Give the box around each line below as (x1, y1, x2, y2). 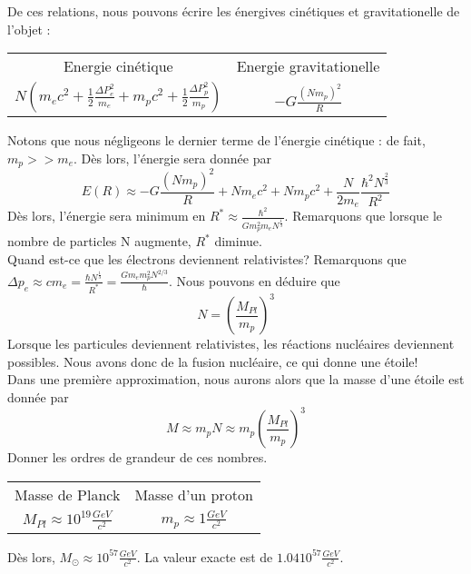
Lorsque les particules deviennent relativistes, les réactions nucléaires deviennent (7, 334, 455, 353)
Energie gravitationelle (236, 55, 380, 77)
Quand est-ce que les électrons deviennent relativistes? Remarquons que (7, 249, 407, 268)
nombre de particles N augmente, (7, 232, 191, 251)
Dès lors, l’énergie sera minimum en (7, 206, 206, 225)
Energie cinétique (63, 55, 173, 77)
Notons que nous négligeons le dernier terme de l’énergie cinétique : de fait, (7, 131, 426, 150)
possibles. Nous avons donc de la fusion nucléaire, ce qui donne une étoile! (7, 351, 418, 371)
